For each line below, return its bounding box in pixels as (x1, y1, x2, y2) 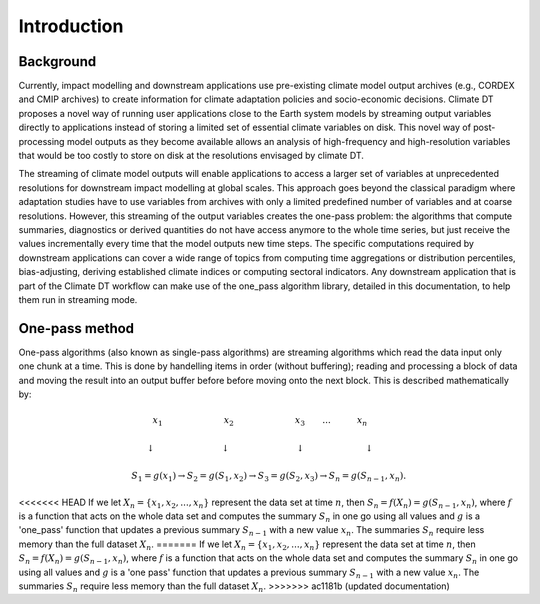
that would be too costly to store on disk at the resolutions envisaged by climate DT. (18, 150, 364, 162)
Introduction (18, 15, 124, 37)
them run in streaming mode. (18, 293, 138, 305)
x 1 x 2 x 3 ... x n (152, 415, 368, 428)
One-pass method (18, 320, 135, 337)
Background (18, 53, 97, 70)
